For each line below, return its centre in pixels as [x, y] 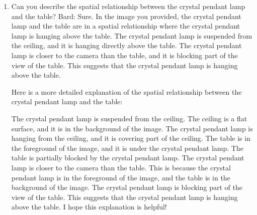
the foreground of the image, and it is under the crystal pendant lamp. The [127, 148]
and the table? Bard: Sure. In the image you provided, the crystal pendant [126, 16]
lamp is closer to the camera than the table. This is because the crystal [121, 167]
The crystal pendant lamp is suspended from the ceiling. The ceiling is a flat [129, 118]
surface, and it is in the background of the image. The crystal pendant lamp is [132, 128]
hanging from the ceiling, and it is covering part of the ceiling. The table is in [131, 138]
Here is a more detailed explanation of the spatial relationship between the [126, 91]
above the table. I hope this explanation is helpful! [89, 207]
